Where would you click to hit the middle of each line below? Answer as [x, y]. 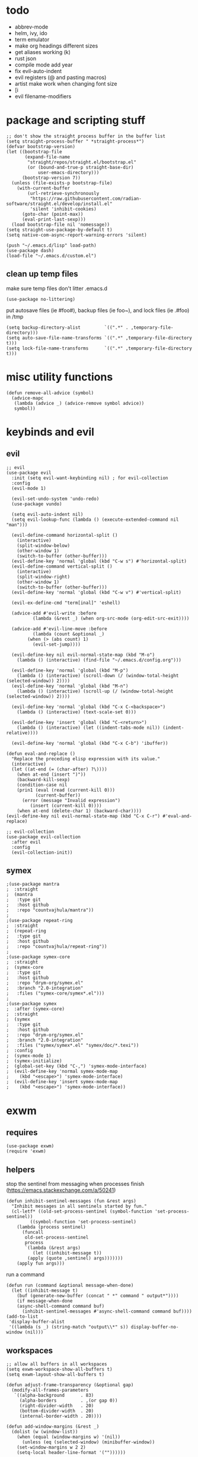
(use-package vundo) [37, 504]
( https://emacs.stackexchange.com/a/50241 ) [61, 1190]
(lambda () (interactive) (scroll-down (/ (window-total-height [98, 675]
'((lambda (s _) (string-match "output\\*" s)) [68, 1327]
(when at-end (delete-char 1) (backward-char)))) [79, 811]
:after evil [26, 842]
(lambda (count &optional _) [68, 634]
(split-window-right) [43, 577]
